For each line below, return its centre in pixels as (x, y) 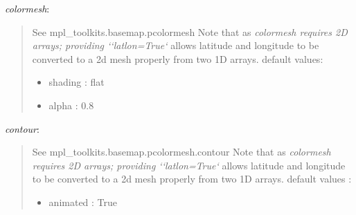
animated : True (83, 202)
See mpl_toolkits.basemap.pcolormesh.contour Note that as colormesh (181, 152)
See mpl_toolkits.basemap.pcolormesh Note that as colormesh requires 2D (190, 31)
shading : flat (77, 82)
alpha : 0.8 (71, 105)
